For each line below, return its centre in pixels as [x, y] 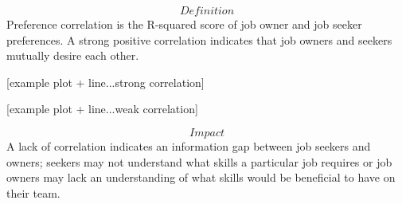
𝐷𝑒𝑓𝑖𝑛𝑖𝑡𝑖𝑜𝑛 [207, 11]
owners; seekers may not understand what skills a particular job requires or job [199, 161]
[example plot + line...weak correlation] [102, 109]
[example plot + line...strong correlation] [105, 82]
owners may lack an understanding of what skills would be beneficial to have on [201, 177]
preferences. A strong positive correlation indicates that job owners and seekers [199, 39]
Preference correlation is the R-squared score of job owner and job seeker [184, 24]
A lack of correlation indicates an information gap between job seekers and [189, 145]
